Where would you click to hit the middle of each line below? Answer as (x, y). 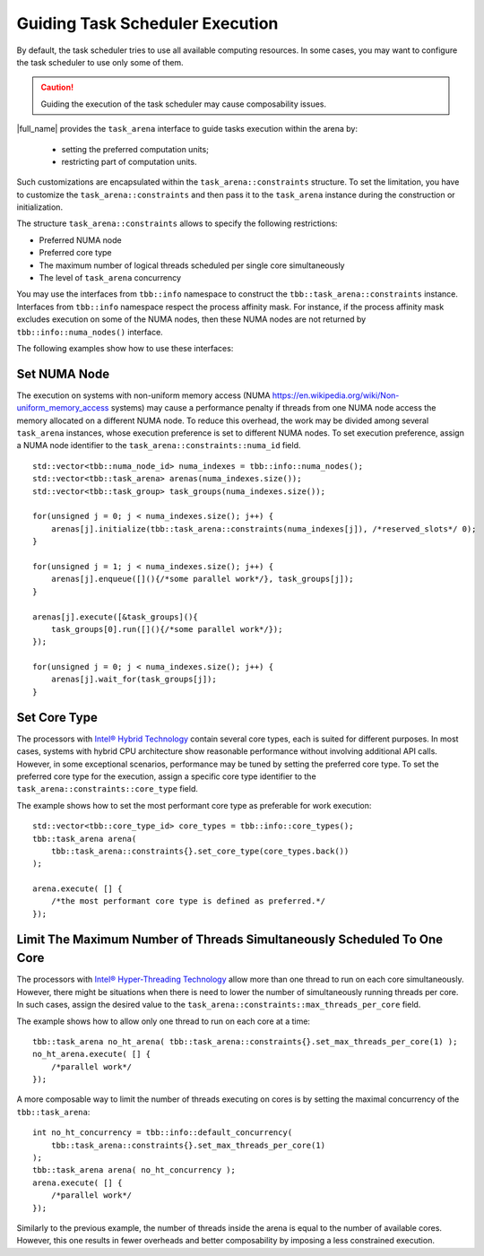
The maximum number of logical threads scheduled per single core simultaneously (192, 265)
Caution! (57, 87)
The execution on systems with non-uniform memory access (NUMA (143, 395)
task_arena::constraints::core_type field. (108, 789)
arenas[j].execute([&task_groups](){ (116, 617)
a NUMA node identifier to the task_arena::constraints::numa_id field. (159, 446)
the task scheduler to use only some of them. (100, 62)
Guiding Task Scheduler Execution (147, 23)
